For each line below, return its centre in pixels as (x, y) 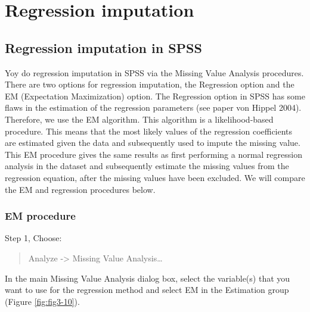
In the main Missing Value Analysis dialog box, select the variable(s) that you (148, 278)
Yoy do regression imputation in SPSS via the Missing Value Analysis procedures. (154, 72)
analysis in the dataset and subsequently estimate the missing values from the (147, 166)
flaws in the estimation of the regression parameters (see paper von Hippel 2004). (153, 107)
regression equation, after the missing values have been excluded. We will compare (155, 177)
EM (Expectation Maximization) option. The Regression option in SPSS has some (155, 96)
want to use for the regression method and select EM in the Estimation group (147, 290)
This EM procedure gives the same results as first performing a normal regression (154, 154)
